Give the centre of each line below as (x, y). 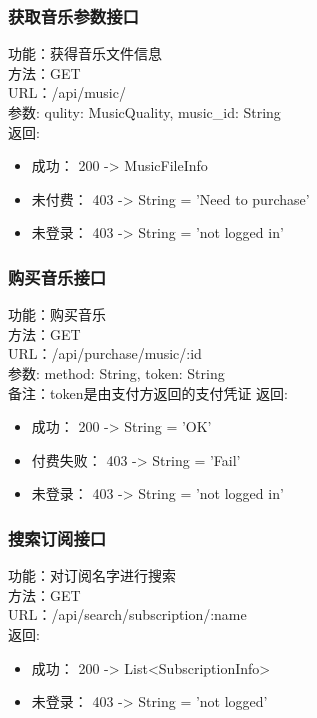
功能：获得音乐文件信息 (85, 53)
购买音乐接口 (57, 276)
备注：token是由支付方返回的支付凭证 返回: (148, 392)
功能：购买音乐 (57, 314)
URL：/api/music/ (67, 92)
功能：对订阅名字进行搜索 (92, 575)
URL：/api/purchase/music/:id (105, 353)
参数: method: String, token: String (116, 372)
